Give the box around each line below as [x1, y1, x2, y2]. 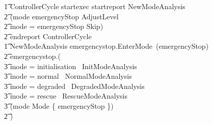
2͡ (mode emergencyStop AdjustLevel [4, 11, 119, 21]
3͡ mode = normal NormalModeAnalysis [4, 71, 132, 81]
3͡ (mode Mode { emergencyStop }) [4, 100, 114, 111]
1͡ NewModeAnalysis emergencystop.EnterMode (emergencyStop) [4, 41, 209, 51]
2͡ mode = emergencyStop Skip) [4, 21, 103, 32]
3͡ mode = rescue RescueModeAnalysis [4, 90, 128, 101]
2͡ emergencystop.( [4, 50, 61, 61]
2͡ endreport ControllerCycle [4, 30, 92, 41]
